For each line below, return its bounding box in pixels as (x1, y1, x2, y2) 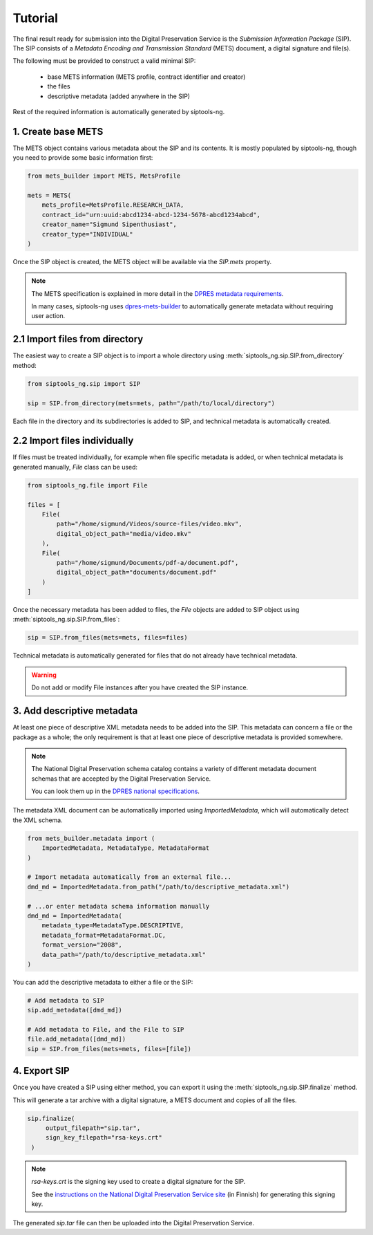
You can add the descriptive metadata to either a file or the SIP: (12, 978, 193, 986)
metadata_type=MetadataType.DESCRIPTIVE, (41, 922, 184, 929)
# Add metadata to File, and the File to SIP (27, 1025, 184, 1034)
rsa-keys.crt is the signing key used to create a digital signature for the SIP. (31, 1178, 246, 1186)
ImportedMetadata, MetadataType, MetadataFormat (41, 844, 210, 852)
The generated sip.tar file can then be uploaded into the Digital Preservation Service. (12, 1219, 255, 1227)
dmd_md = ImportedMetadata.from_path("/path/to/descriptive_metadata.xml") (27, 882, 290, 891)
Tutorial (12, 10, 59, 26)
